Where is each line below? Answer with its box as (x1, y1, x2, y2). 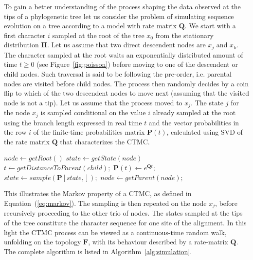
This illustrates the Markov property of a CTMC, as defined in (4, 188, 192, 199)
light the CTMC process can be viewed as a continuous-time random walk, (4, 227, 227, 237)
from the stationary (155, 30, 214, 40)
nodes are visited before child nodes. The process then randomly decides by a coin (4, 78, 249, 88)
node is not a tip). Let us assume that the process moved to (4, 97, 182, 107)
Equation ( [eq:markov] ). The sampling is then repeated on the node (4, 198, 207, 208)
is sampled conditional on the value (40, 107, 146, 118)
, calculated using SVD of (166, 127, 243, 137)
